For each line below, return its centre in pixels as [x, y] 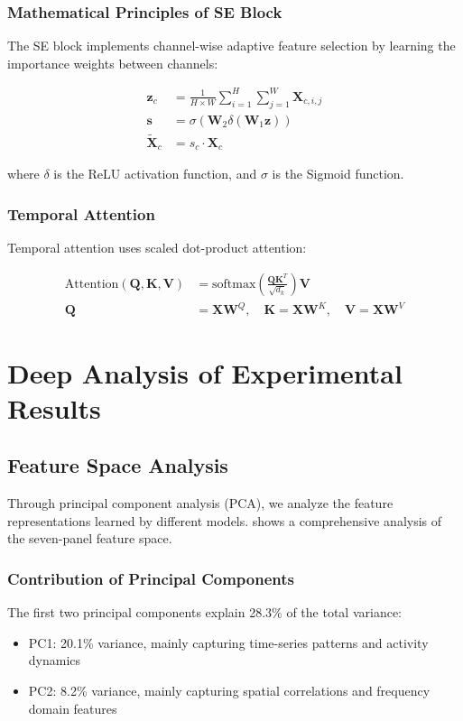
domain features [73, 708]
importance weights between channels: [113, 63]
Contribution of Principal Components [151, 578]
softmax [234, 284]
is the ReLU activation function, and [155, 174]
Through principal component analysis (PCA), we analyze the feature [200, 503]
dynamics [55, 660]
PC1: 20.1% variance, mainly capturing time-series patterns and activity [228, 642]
